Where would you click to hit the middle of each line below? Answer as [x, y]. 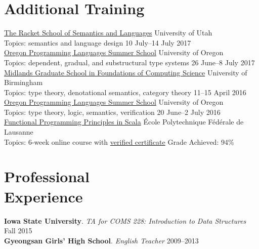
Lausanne [19, 132]
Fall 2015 [18, 231]
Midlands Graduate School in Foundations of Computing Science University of [126, 72]
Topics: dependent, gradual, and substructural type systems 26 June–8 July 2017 [129, 62]
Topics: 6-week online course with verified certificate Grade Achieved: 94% [119, 141]
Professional [47, 176]
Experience [44, 196]
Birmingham [24, 82]
